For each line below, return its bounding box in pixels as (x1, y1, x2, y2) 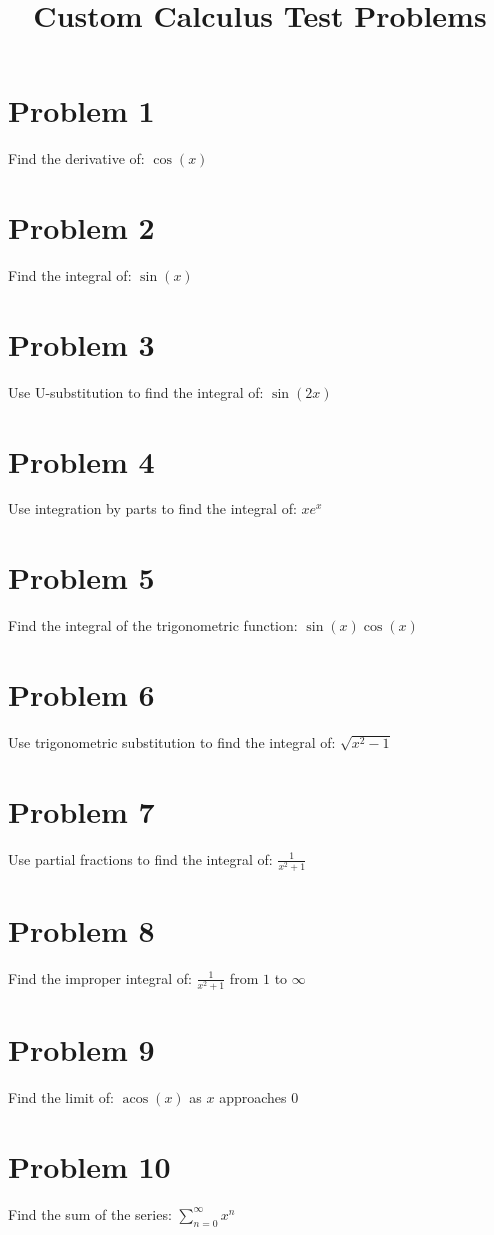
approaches (219, 1087, 287, 1108)
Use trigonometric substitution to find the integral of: (8, 731, 336, 752)
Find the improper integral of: (8, 967, 192, 988)
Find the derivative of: (8, 148, 145, 169)
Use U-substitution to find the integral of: (8, 381, 264, 402)
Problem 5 (8, 557, 155, 598)
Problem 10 (8, 1145, 171, 1186)
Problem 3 (8, 323, 155, 364)
